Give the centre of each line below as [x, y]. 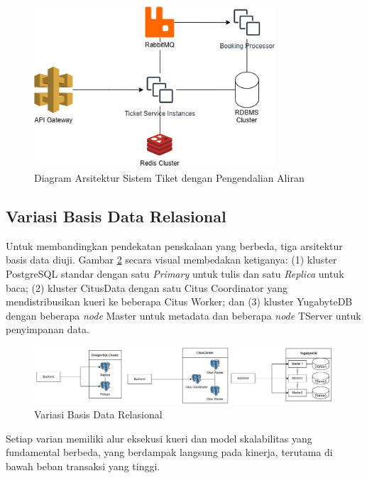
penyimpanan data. [48, 329]
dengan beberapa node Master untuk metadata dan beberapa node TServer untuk [183, 315]
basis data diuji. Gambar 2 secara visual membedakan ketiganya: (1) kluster [171, 260]
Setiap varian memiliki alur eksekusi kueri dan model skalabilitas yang [159, 438]
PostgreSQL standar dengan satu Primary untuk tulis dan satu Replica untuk [175, 273]
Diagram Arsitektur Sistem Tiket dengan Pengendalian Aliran [169, 178]
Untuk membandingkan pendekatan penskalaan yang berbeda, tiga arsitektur [174, 245]
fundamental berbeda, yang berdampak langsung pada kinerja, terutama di [169, 452]
